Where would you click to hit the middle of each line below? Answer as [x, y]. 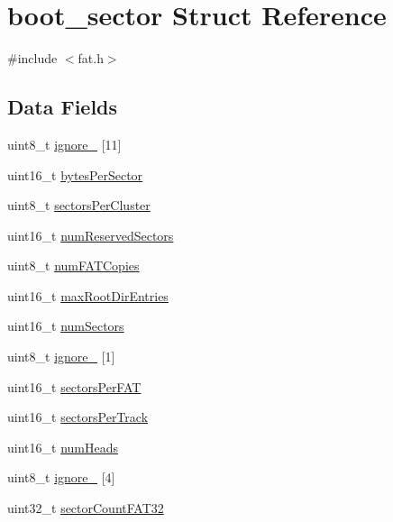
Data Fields [63, 107]
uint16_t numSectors [66, 326]
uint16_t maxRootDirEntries [88, 295]
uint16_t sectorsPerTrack [78, 417]
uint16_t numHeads [63, 447]
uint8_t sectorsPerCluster [79, 205]
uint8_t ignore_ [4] [61, 477]
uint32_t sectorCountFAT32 [86, 508]
